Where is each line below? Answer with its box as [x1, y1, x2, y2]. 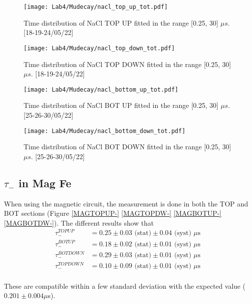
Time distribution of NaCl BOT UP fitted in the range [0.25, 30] [24, 100, 219, 110]
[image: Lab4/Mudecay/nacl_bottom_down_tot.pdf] [24, 127, 186, 135]
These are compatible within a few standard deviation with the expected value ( [4, 280, 246, 291]
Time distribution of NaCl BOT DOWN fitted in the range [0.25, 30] [24, 141, 231, 152]
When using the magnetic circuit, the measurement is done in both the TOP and [4, 198, 249, 208]
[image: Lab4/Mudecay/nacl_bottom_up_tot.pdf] [24, 86, 178, 93]
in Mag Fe [18, 175, 72, 190]
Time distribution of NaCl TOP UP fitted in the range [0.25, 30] [24, 17, 219, 28]
